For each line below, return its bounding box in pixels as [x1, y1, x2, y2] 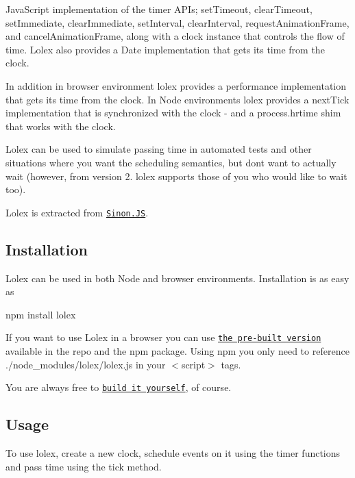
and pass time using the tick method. [5, 459, 162, 473]
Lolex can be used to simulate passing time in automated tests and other [5, 142, 312, 156]
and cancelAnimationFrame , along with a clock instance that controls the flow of [5, 29, 345, 43]
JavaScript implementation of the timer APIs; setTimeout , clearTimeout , [5, 2, 313, 16]
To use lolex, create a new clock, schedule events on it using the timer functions [5, 446, 341, 460]
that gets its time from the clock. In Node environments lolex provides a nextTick [5, 92, 350, 106]
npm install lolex [5, 307, 76, 321]
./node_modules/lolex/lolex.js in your [5, 357, 166, 371]
